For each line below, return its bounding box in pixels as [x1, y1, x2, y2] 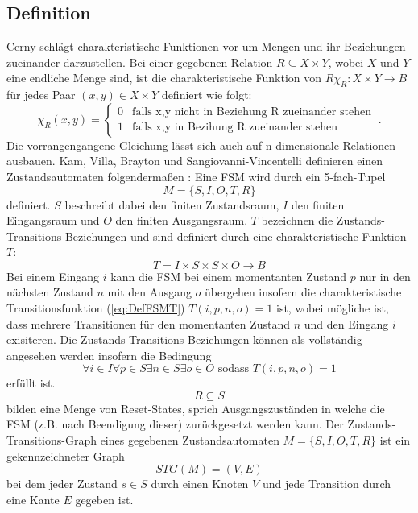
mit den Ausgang [107, 283, 192, 300]
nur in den [359, 267, 411, 284]
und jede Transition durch [262, 475, 391, 492]
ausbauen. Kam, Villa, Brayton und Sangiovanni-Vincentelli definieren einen [6, 152, 383, 169]
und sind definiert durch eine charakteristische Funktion [130, 227, 407, 244]
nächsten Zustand [6, 283, 93, 300]
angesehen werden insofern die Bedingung [6, 346, 212, 363]
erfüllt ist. [6, 374, 56, 391]
